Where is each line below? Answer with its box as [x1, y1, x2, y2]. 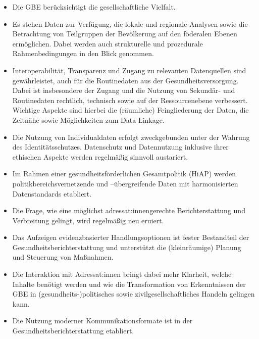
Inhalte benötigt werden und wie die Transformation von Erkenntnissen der [12, 278, 246, 289]
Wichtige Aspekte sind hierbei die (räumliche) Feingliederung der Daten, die [12, 105, 249, 115]
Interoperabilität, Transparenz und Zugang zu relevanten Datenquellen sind [12, 65, 246, 75]
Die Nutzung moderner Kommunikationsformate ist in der [12, 315, 193, 326]
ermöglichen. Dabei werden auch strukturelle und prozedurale [12, 38, 203, 49]
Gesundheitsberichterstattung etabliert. [12, 325, 134, 336]
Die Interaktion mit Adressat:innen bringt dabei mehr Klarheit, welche [12, 269, 232, 279]
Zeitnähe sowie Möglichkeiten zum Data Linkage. [12, 114, 165, 125]
